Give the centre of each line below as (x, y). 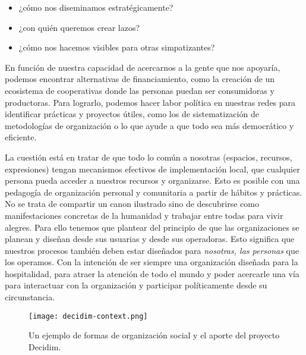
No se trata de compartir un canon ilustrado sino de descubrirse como (132, 204)
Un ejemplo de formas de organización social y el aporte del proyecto (154, 335)
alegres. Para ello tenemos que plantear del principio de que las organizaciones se (152, 227)
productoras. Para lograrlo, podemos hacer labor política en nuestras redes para (150, 102)
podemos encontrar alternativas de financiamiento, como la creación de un (140, 79)
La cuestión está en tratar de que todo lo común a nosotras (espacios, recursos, (149, 157)
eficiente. (21, 137)
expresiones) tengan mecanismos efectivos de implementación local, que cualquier (152, 169)
